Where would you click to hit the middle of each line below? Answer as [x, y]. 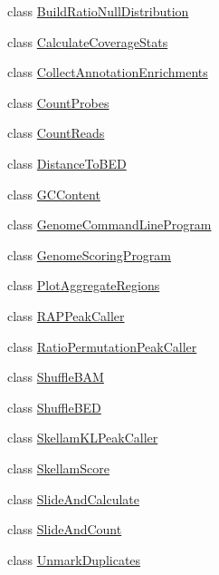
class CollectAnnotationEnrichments [108, 72]
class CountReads [56, 133]
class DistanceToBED [67, 163]
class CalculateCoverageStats [88, 41]
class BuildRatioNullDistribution [98, 11]
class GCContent [54, 194]
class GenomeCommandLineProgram [109, 224]
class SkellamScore [58, 468]
